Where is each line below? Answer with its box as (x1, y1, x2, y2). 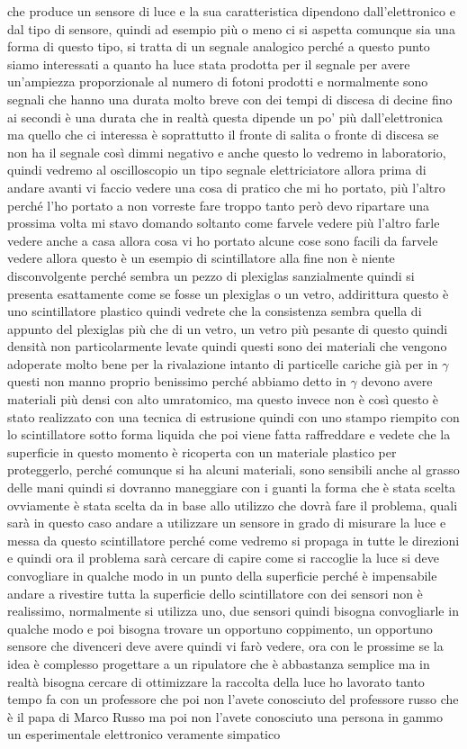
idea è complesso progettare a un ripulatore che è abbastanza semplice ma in (7, 654, 430, 672)
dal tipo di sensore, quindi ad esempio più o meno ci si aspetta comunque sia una (7, 19, 455, 38)
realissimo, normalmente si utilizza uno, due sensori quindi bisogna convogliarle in (7, 601, 459, 620)
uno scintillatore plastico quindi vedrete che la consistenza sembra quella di (7, 302, 422, 320)
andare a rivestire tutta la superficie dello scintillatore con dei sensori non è (7, 583, 423, 602)
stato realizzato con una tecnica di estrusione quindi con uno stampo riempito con (7, 407, 460, 426)
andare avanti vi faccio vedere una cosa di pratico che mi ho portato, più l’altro (7, 177, 445, 196)
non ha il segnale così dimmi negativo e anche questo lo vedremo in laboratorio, (7, 142, 446, 161)
